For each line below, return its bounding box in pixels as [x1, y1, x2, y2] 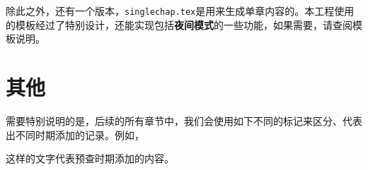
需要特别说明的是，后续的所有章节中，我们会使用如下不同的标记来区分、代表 [6, 113, 362, 128]
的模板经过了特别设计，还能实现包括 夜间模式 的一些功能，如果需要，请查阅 [6, 17, 352, 32]
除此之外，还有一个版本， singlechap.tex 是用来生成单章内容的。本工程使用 [6, 4, 355, 18]
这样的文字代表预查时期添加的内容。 [6, 151, 174, 166]
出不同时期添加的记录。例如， [6, 127, 144, 142]
